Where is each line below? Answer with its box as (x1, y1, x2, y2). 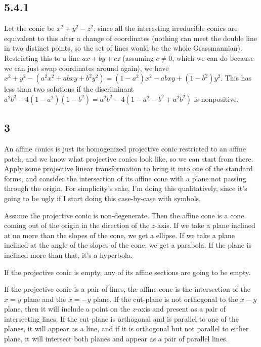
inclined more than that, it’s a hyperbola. (4, 249, 133, 260)
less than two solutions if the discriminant (4, 84, 134, 94)
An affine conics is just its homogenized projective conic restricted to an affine (4, 143, 246, 153)
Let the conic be (4, 23, 55, 33)
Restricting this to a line (4, 52, 80, 63)
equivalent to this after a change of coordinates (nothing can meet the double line (4, 32, 257, 43)
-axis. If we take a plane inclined (155, 220, 255, 230)
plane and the (23, 293, 66, 304)
